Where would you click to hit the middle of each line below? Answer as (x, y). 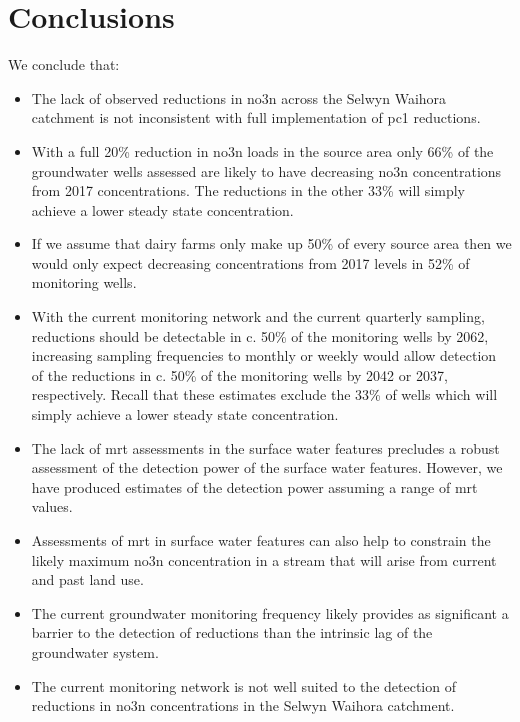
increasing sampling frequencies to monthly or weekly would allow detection (264, 355)
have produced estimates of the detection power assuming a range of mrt (254, 486)
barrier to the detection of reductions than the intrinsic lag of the (232, 632)
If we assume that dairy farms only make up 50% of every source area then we (271, 243)
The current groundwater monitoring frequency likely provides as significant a (270, 612)
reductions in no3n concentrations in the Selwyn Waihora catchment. (243, 705)
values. (52, 506)
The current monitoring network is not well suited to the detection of (243, 685)
